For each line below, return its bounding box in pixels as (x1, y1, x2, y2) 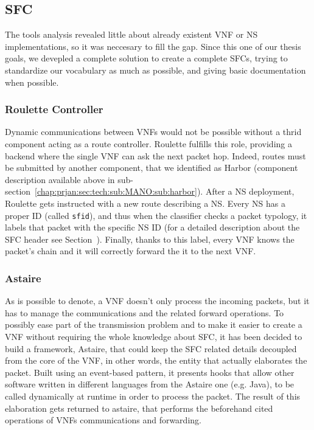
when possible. (5, 75, 59, 88)
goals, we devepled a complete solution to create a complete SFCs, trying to (5, 52, 288, 64)
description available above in (5, 173, 115, 186)
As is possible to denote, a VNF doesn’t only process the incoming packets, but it (5, 294, 310, 307)
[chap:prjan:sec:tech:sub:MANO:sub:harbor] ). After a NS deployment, (35, 185, 295, 198)
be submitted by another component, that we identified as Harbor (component (5, 161, 298, 174)
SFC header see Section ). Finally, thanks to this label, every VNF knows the (5, 232, 295, 245)
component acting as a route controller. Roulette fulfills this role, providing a (5, 137, 292, 150)
